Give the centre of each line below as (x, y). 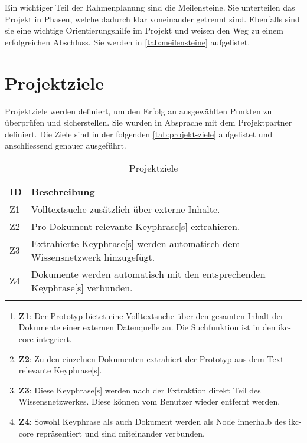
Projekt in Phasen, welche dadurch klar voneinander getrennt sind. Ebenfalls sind (152, 19)
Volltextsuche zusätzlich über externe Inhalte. (126, 209)
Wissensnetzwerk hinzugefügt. (93, 257)
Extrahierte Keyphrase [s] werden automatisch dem (136, 243)
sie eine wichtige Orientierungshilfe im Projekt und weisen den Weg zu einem (144, 30)
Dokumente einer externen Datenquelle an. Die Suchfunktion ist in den (147, 327)
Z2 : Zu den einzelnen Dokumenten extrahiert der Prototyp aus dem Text (151, 358)
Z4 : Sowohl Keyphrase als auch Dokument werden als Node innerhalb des (152, 421)
